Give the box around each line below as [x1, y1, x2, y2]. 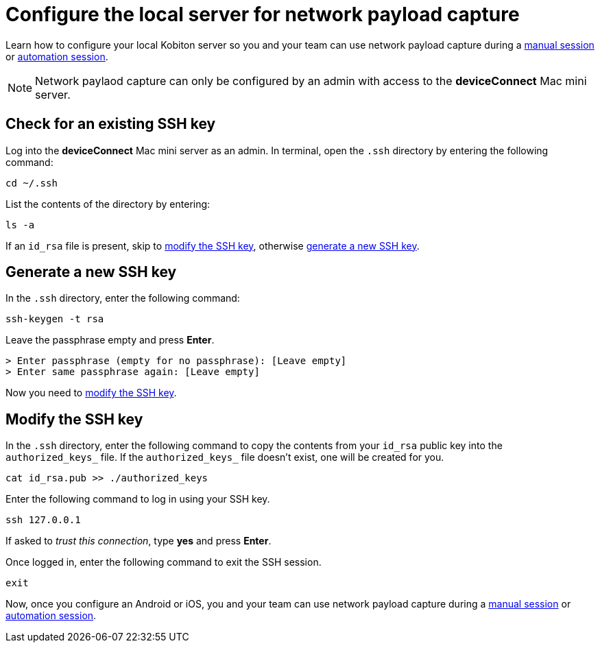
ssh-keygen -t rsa [5, 313, 104, 325]
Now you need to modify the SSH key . [5, 387, 177, 399]
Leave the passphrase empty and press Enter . [5, 334, 215, 346]
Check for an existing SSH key [5, 115, 216, 133]
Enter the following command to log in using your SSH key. [5, 493, 270, 505]
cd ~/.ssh [5, 177, 58, 189]
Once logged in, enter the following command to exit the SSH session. [5, 556, 322, 568]
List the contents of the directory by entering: [5, 197, 211, 210]
